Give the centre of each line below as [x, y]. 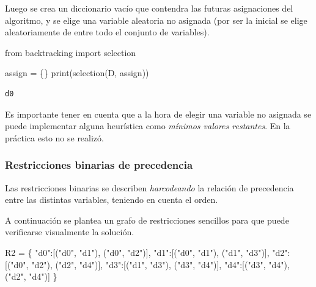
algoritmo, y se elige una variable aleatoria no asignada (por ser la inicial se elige [156, 20]
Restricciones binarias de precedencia [99, 165]
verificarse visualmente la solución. [70, 232]
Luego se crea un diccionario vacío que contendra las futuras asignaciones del [149, 8]
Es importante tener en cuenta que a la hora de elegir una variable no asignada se [158, 114]
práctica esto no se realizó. [54, 137]
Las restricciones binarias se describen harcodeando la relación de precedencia [149, 187]
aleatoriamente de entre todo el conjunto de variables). [107, 32]
